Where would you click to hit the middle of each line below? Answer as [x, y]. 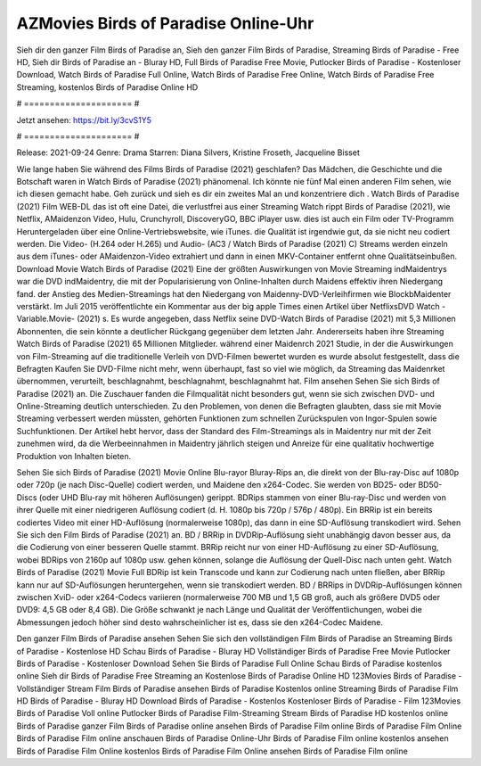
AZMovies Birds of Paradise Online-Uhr [165, 23]
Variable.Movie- [46, 319]
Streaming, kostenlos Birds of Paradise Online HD [107, 87]
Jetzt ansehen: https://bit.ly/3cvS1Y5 [84, 119]
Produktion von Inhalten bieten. [74, 456]
